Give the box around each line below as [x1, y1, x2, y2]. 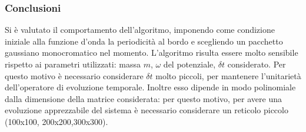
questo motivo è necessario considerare [5, 69, 144, 82]
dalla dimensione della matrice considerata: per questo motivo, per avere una [5, 92, 282, 104]
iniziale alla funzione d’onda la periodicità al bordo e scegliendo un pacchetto [5, 35, 283, 47]
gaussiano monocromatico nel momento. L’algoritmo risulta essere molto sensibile [5, 46, 298, 59]
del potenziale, [163, 58, 216, 70]
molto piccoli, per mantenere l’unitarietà [155, 69, 301, 82]
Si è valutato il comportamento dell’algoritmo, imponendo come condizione [5, 23, 275, 36]
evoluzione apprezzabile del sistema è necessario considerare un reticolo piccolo [5, 104, 288, 116]
